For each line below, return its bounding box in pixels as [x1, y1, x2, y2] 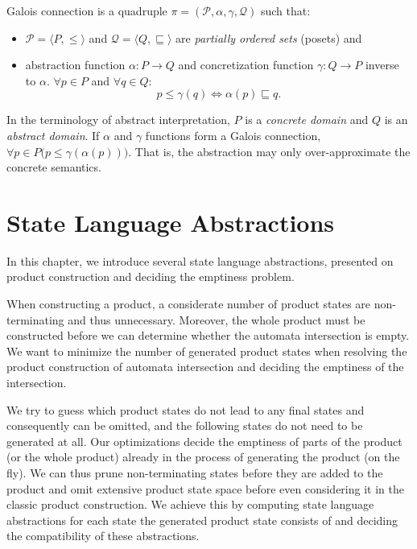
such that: [260, 2, 311, 19]
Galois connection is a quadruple [6, 2, 167, 19]
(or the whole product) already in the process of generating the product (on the [6, 448, 400, 465]
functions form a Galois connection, [145, 126, 321, 143]
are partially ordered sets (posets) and [175, 29, 362, 46]
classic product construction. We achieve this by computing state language [6, 496, 374, 513]
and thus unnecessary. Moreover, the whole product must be [68, 311, 365, 328]
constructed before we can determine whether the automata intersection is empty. [6, 327, 410, 344]
